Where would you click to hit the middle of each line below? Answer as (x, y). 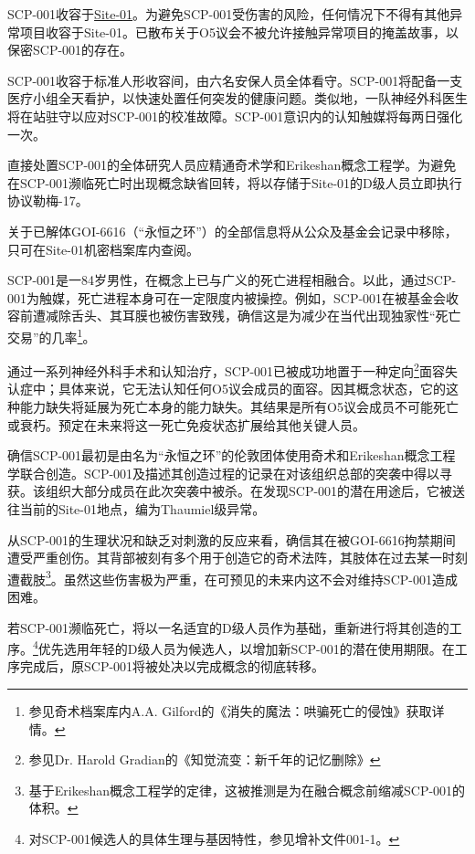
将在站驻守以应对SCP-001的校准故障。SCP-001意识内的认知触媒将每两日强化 (235, 116)
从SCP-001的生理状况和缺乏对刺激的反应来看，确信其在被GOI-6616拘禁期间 (232, 539)
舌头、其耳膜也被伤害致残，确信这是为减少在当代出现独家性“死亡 (266, 316)
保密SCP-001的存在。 (70, 50)
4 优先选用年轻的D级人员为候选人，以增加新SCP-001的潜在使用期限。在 (244, 647)
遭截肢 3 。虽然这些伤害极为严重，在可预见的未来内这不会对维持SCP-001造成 (232, 577)
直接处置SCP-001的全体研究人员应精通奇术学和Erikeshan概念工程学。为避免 (232, 165)
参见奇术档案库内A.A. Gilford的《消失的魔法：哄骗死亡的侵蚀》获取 (230, 711)
